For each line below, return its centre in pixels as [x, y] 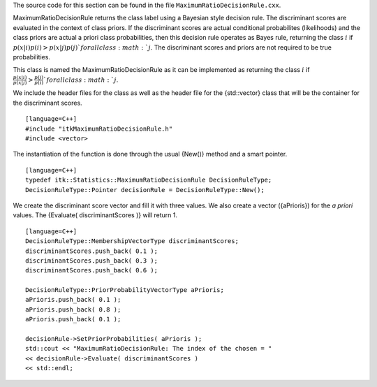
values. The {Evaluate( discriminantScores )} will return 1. [95, 215]
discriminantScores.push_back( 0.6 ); [92, 270]
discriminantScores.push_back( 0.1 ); [92, 251]
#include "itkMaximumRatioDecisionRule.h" [99, 129]
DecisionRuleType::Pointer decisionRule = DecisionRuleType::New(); [145, 190]
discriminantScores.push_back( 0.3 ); [92, 261]
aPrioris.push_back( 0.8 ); [73, 309]
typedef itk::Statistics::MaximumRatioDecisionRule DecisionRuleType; [149, 180]
